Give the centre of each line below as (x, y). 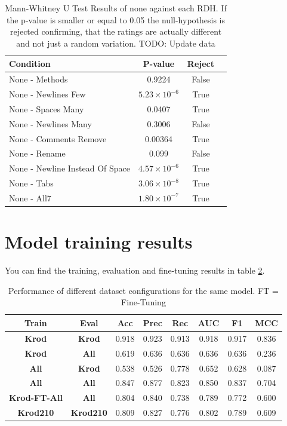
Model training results (99, 242)
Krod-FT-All (36, 398)
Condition (30, 64)
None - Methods (38, 79)
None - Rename (37, 153)
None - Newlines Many (50, 123)
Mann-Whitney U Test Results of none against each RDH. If (116, 8)
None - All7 (30, 197)
